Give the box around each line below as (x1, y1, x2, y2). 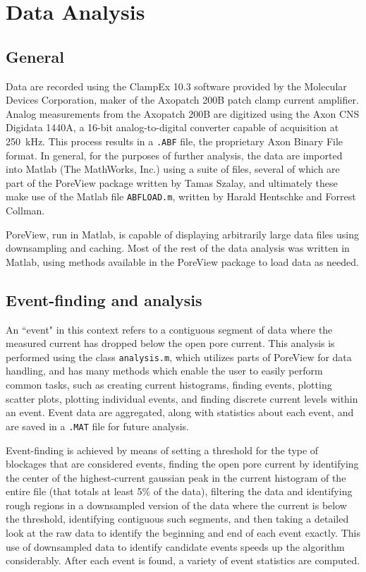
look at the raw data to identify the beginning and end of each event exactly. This (6, 525, 360, 540)
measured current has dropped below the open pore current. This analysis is (6, 336, 335, 351)
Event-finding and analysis (6, 288, 202, 310)
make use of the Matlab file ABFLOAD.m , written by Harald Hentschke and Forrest (6, 189, 356, 204)
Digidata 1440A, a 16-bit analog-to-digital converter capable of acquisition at (6, 120, 339, 135)
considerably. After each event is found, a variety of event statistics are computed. (6, 553, 360, 568)
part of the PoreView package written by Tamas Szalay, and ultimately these (6, 175, 338, 190)
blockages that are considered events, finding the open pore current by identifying (6, 456, 359, 471)
